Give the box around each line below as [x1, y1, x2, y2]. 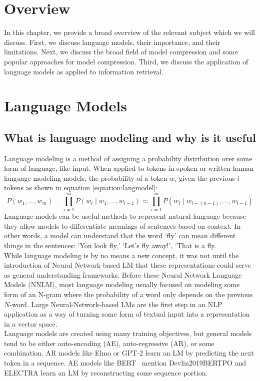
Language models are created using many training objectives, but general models [4, 328, 252, 339]
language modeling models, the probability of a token [4, 172, 167, 183]
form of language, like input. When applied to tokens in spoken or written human [4, 163, 254, 173]
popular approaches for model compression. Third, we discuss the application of [4, 56, 248, 66]
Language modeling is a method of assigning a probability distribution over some [4, 153, 252, 163]
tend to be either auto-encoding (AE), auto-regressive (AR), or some [4, 338, 214, 348]
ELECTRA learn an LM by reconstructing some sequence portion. [4, 367, 208, 378]
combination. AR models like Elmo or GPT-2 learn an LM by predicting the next [4, 348, 254, 358]
